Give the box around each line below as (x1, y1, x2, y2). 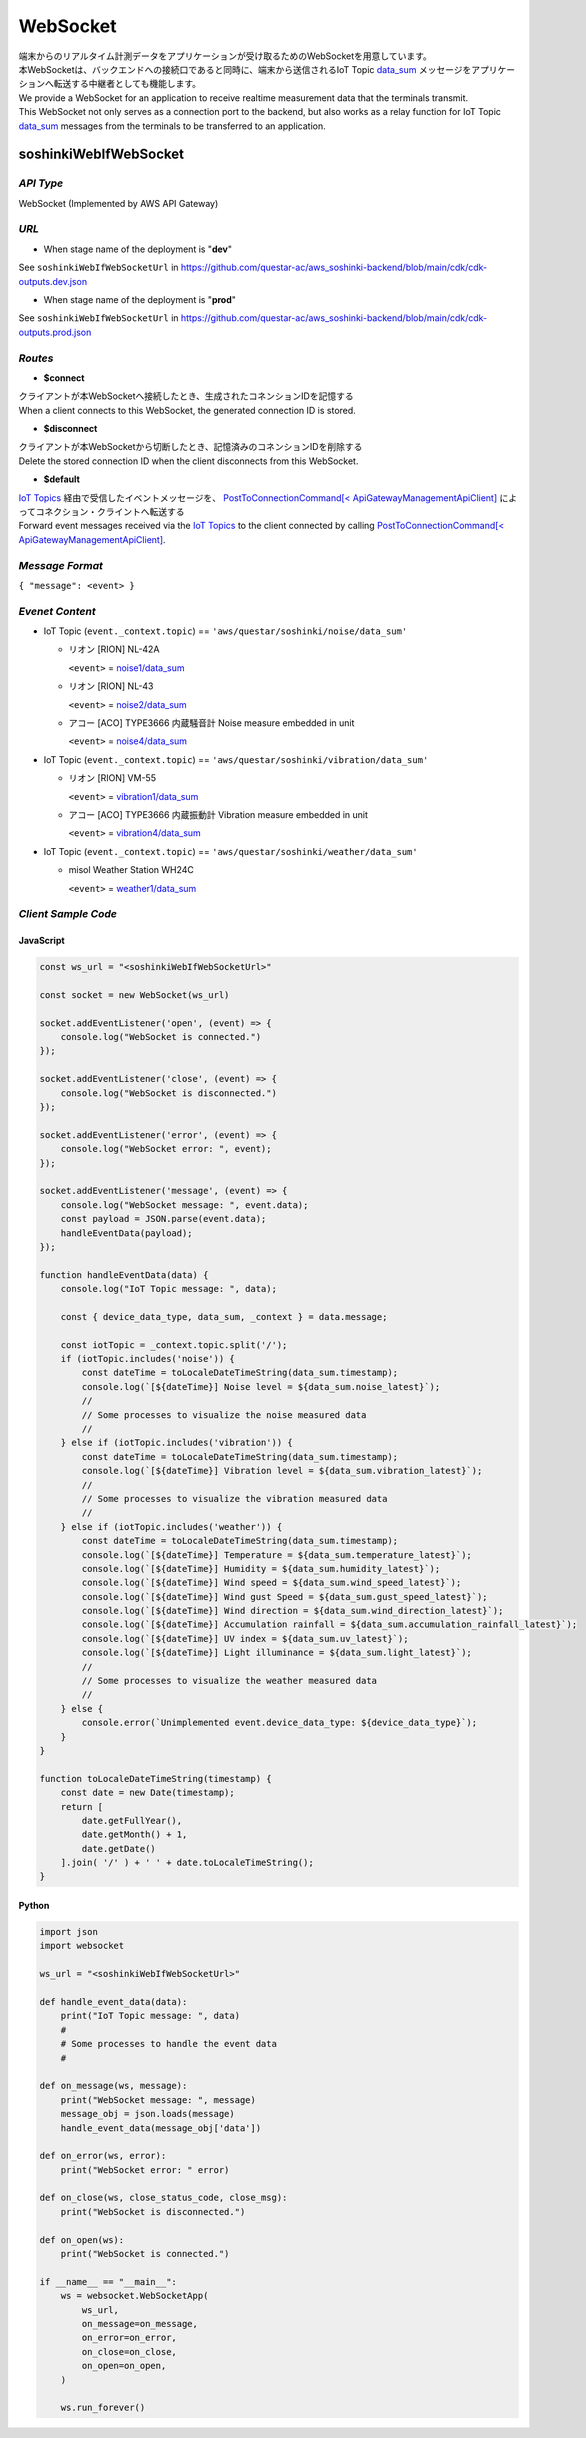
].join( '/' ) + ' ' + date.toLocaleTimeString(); (60, 1857, 314, 1869)
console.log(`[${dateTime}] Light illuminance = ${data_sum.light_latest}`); (81, 1647, 472, 1659)
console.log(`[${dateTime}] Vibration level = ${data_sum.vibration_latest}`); (81, 1465, 483, 1477)
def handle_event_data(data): (39, 1996, 188, 2008)
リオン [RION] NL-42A (68, 643, 160, 655)
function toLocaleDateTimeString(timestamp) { (39, 1773, 272, 1784)
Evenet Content (18, 604, 96, 618)
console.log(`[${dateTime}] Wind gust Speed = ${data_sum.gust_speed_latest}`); (81, 1591, 489, 1602)
